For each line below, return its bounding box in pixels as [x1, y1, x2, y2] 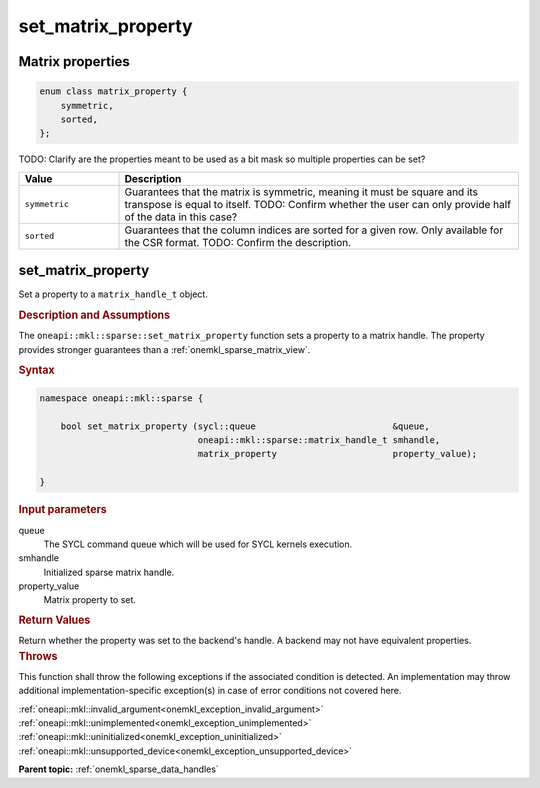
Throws [18, 649, 58, 663]
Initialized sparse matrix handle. [43, 566, 175, 578]
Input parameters [18, 503, 107, 517]
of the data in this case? [124, 210, 238, 224]
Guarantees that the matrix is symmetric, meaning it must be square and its [124, 185, 479, 199]
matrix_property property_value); [197, 448, 478, 460]
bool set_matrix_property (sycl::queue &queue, [60, 420, 430, 432]
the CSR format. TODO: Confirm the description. [124, 235, 352, 249]
